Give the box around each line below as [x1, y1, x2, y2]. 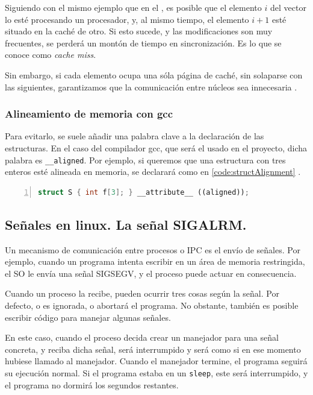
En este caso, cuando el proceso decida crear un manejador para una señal [5, 331, 279, 344]
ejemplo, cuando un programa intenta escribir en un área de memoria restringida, [5, 255, 305, 268]
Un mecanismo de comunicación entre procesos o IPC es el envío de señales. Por [5, 243, 300, 256]
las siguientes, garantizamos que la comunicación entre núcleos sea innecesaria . [5, 80, 297, 93]
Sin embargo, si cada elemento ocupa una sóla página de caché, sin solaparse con [5, 68, 303, 81]
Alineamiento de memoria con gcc [5, 106, 173, 121]
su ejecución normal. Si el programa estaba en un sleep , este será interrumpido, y [5, 366, 308, 379]
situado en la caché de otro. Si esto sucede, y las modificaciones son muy [5, 25, 273, 37]
